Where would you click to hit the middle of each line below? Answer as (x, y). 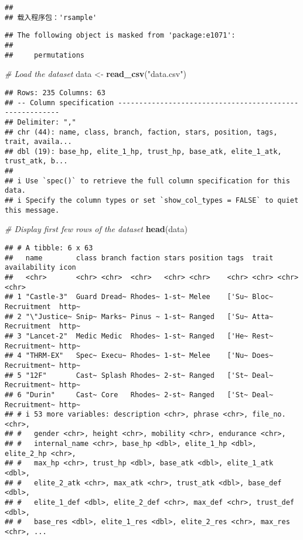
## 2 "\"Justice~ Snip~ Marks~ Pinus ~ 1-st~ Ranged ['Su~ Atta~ (139, 316)
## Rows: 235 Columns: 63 (55, 93)
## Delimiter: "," (40, 122)
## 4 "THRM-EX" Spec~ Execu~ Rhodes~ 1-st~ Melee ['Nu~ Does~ (139, 356)
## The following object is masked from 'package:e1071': (120, 36)
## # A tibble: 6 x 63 (49, 248)
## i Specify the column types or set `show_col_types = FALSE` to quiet (152, 201)
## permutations (45, 55)
